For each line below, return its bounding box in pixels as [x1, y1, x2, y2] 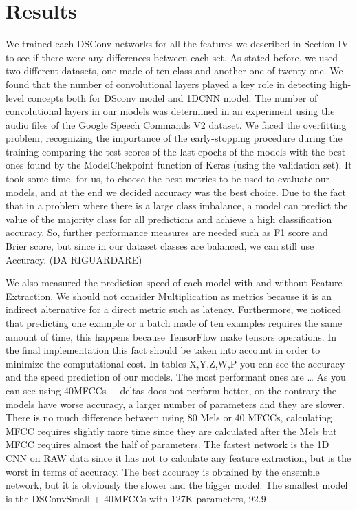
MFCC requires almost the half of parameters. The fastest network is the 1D [6, 437, 329, 451]
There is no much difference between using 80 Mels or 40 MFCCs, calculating [6, 410, 332, 425]
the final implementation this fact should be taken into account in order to [6, 343, 321, 357]
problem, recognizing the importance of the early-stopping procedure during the [6, 131, 343, 145]
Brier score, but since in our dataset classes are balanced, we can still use [6, 239, 314, 253]
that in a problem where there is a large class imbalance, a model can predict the [6, 198, 348, 213]
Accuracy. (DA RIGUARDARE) [6, 252, 142, 266]
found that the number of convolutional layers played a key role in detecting [6, 76, 327, 91]
